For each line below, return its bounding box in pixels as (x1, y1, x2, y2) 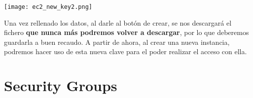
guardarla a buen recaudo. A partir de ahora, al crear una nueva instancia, (4, 36, 230, 47)
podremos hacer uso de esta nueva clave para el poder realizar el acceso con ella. (4, 46, 247, 57)
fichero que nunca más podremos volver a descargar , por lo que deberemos (4, 27, 249, 37)
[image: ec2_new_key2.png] (4, 3, 92, 10)
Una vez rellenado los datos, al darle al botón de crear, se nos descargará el (4, 17, 232, 28)
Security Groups (4, 75, 117, 96)
